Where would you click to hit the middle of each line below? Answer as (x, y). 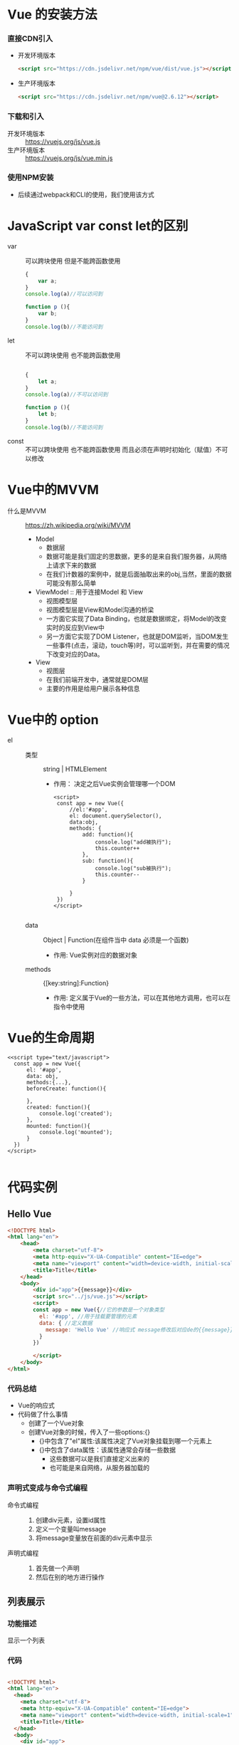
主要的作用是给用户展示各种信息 (93, 688)
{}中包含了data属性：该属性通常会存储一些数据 (107, 1450)
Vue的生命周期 (51, 1038)
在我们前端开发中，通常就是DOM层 (97, 679)
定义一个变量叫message (71, 1529)
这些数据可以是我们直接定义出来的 (100, 1459)
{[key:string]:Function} (76, 982)
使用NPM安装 (31, 177)
